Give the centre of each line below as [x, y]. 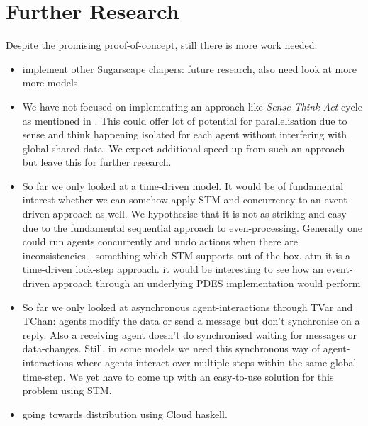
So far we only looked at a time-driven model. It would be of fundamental [183, 185]
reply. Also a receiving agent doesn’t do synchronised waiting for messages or [190, 334]
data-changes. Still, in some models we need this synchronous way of [171, 348]
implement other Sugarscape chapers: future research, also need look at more [189, 68]
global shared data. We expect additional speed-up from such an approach [184, 148]
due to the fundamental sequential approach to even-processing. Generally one [192, 227]
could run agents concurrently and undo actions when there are [160, 241]
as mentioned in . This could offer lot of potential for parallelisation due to [185, 120]
